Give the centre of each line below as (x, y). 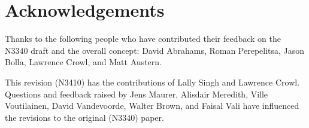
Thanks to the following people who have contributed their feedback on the (143, 39)
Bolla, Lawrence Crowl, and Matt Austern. (83, 62)
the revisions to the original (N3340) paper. (84, 117)
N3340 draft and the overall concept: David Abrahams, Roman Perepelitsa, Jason (155, 50)
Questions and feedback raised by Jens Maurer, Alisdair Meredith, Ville (137, 94)
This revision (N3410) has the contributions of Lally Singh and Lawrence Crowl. (152, 82)
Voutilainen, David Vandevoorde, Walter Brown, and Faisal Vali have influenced (152, 106)
